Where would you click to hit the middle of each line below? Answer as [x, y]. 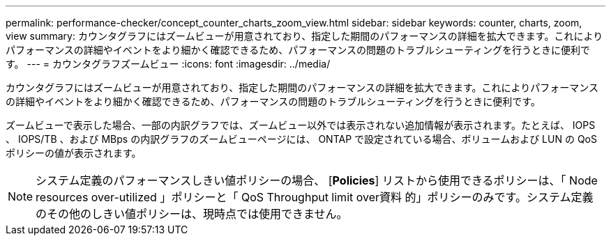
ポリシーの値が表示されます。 [74, 153]
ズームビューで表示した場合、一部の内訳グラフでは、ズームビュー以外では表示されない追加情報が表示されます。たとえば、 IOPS [301, 125]
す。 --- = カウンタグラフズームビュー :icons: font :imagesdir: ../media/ [168, 64]
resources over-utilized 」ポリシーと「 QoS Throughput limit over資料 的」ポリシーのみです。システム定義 [315, 197]
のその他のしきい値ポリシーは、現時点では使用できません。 [192, 214]
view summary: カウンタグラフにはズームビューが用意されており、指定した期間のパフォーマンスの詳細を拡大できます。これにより [304, 36]
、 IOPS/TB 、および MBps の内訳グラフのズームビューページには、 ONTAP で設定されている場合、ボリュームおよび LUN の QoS [301, 139]
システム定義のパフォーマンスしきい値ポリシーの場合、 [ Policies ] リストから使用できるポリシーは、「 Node [317, 180]
